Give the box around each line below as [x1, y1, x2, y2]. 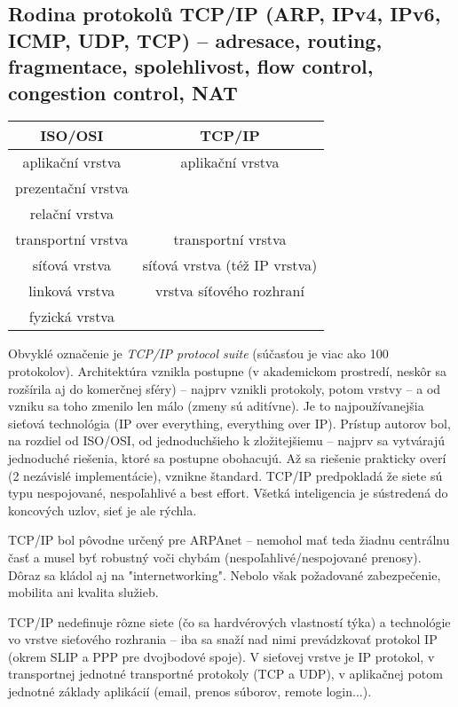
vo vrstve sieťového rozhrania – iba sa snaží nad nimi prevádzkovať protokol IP [8, 630, 438, 648]
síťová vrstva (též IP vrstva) [142, 255, 318, 276]
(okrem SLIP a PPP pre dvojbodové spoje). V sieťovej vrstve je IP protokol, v [8, 647, 435, 665]
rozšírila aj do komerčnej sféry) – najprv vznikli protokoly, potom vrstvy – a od [8, 379, 441, 397]
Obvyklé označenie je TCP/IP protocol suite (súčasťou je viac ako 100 [8, 344, 389, 363]
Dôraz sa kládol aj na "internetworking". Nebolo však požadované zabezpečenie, [8, 565, 441, 584]
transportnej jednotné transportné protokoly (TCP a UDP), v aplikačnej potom [8, 664, 443, 683]
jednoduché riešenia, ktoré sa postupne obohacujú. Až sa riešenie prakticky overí [8, 448, 446, 467]
